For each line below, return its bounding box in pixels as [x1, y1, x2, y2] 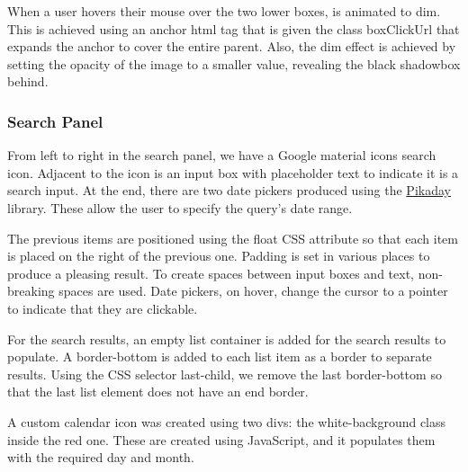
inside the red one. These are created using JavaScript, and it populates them [7, 430, 436, 449]
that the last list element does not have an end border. [7, 382, 309, 401]
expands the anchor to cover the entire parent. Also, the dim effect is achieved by [7, 37, 456, 56]
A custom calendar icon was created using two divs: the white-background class [7, 412, 446, 431]
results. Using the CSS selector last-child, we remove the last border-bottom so [7, 364, 442, 383]
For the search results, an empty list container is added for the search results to [7, 329, 446, 348]
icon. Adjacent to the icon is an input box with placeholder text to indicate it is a [7, 163, 459, 182]
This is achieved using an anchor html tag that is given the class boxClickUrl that [7, 19, 460, 38]
